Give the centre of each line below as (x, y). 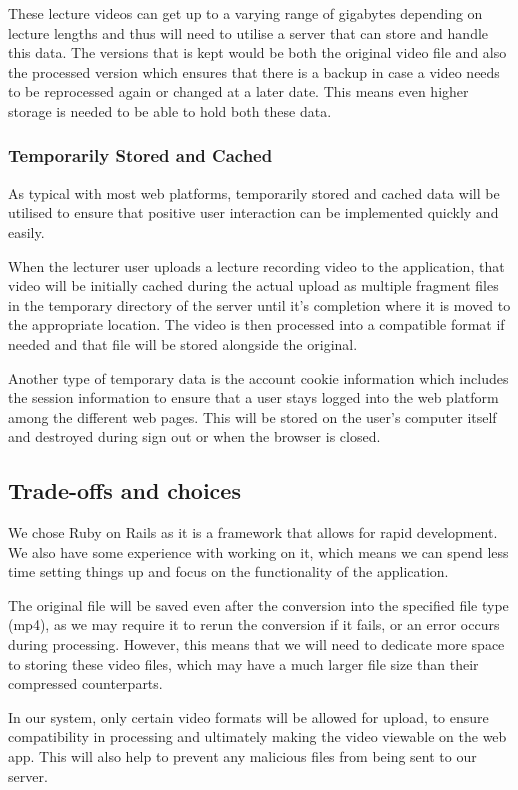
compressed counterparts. (85, 683)
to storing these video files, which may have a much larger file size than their (243, 663)
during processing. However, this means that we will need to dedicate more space (256, 644)
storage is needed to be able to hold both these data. (170, 110)
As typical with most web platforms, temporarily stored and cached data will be (254, 192)
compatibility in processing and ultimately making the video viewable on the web (257, 736)
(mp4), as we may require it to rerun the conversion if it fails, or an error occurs (254, 624)
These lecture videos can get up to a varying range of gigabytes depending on (245, 13)
